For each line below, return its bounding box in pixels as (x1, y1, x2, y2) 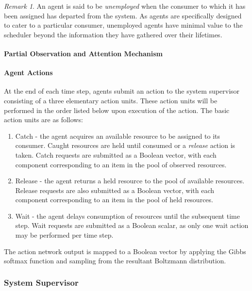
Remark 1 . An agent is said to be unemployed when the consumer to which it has (4, 1, 246, 11)
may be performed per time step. (15, 230, 114, 240)
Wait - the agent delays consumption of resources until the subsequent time (15, 210, 240, 221)
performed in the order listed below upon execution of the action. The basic (4, 105, 230, 115)
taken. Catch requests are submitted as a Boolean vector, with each (15, 149, 217, 160)
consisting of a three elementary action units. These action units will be (4, 95, 218, 105)
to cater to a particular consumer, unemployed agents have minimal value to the (4, 20, 243, 30)
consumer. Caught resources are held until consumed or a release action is (15, 140, 235, 150)
